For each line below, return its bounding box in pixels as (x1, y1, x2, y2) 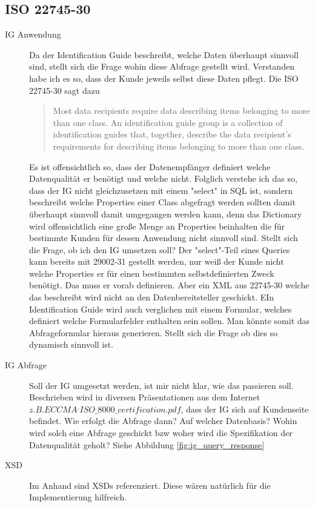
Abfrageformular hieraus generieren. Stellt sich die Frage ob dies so (29, 326, 278, 339)
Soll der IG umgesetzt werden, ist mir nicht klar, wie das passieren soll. (29, 379, 294, 391)
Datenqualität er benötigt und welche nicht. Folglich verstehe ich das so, (29, 172, 297, 185)
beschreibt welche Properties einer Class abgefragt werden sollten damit (29, 196, 296, 208)
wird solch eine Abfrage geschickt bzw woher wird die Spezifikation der (29, 426, 293, 439)
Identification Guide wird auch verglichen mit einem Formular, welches (29, 302, 292, 315)
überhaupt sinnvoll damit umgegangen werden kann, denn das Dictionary (29, 207, 302, 220)
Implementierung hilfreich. (29, 491, 127, 503)
